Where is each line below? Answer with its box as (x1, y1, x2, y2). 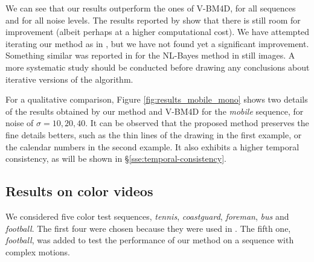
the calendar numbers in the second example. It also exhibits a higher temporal (5, 140, 300, 153)
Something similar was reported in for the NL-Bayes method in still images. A (5, 49, 295, 62)
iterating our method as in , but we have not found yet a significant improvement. (5, 37, 309, 50)
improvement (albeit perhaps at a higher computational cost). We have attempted (5, 25, 310, 38)
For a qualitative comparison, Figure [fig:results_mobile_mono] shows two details (5, 93, 308, 106)
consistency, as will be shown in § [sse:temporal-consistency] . (5, 152, 226, 165)
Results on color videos (5, 182, 153, 200)
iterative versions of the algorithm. (5, 72, 133, 85)
